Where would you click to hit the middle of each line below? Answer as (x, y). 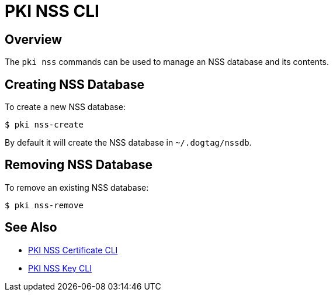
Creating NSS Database (74, 84)
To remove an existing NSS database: (77, 187)
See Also (31, 228)
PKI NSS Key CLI (60, 268)
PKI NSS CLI (52, 11)
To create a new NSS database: (65, 107)
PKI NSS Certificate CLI (73, 250)
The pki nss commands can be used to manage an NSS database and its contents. (167, 62)
